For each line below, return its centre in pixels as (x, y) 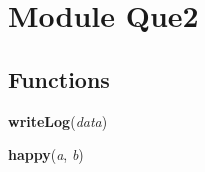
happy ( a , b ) (46, 154)
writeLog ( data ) (58, 120)
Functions (59, 78)
